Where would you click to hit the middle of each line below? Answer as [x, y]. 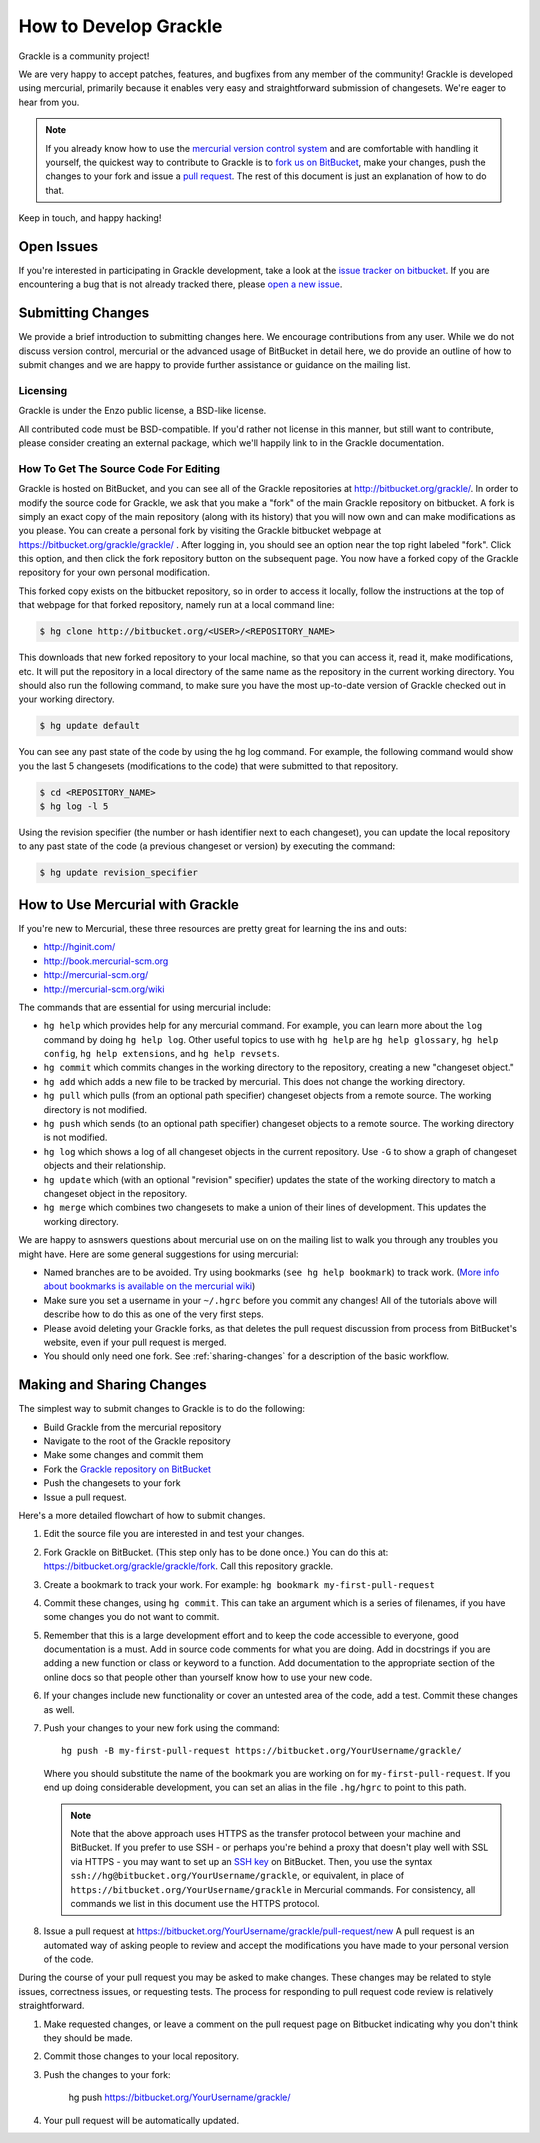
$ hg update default [89, 726]
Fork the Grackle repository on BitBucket [127, 1469]
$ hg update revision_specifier [119, 873]
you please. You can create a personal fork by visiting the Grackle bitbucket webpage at [200, 531]
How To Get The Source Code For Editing [119, 468]
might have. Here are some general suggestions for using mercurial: [158, 1254]
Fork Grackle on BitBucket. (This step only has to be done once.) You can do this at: [216, 1552]
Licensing [43, 390]
